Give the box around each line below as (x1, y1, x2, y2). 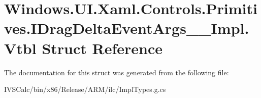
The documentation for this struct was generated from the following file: (4, 67, 229, 77)
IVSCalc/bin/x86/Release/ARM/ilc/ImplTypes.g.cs (4, 84, 166, 94)
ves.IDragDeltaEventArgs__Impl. (4, 18, 249, 38)
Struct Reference (42, 37, 163, 58)
